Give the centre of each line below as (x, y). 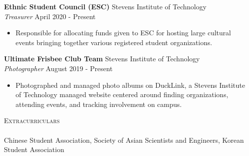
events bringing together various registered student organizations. (114, 42)
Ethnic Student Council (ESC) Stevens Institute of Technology (105, 6)
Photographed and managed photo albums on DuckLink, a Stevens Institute (130, 85)
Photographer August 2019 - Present (58, 68)
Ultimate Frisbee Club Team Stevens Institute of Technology (102, 59)
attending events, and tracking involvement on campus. (98, 104)
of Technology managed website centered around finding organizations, (122, 94)
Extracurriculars (32, 120)
